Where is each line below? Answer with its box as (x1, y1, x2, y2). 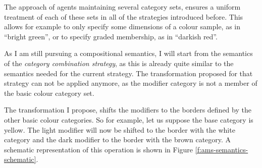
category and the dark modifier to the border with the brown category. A (4, 134, 231, 145)
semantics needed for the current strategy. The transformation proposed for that (4, 68, 253, 78)
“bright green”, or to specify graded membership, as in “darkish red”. (4, 31, 218, 41)
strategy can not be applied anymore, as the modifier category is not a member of (4, 78, 257, 88)
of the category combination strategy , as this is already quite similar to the (4, 58, 234, 68)
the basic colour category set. (4, 87, 94, 98)
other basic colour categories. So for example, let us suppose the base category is (4, 114, 253, 125)
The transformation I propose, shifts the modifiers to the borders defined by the (4, 104, 251, 115)
